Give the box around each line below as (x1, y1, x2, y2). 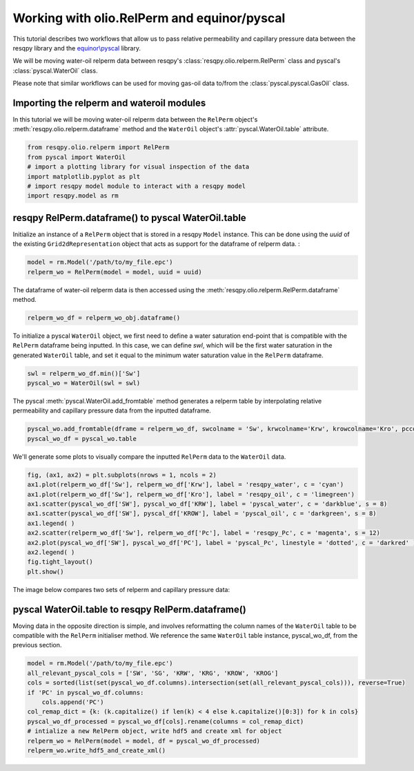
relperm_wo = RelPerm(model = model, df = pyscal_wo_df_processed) (27, 736, 261, 745)
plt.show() (27, 567, 64, 575)
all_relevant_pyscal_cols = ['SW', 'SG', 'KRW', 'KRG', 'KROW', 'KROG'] (27, 669, 279, 677)
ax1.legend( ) (27, 519, 75, 527)
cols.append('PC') (41, 698, 104, 706)
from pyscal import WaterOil (27, 153, 126, 161)
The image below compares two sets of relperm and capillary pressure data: (12, 585, 230, 593)
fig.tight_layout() (27, 558, 93, 566)
